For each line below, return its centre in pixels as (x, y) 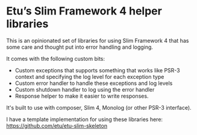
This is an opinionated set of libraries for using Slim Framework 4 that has (98, 40)
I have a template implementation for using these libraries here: (85, 119)
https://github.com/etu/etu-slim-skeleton (57, 125)
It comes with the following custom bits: (56, 58)
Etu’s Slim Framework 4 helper (84, 11)
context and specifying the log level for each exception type (89, 77)
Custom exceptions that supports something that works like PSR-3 (98, 70)
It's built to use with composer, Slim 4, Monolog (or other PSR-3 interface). (99, 107)
